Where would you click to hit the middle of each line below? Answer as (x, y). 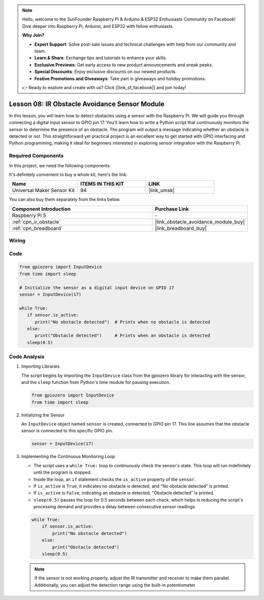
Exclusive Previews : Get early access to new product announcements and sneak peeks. (124, 65)
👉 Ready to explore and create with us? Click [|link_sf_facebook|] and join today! (104, 87)
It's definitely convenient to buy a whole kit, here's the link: (68, 175)
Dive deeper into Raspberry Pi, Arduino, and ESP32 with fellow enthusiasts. (98, 26)
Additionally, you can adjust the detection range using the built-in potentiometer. (115, 585)
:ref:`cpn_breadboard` (37, 228)
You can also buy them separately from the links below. (65, 200)
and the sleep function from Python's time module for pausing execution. (96, 382)
